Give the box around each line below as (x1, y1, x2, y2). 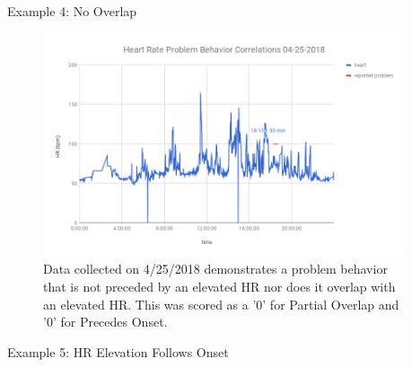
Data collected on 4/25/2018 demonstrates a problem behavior (43, 259, 388, 278)
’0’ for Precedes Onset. (43, 312, 168, 331)
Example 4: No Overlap (7, 2, 137, 20)
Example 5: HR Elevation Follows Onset (7, 342, 229, 361)
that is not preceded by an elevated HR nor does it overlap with (43, 277, 396, 296)
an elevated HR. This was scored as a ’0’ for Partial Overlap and (43, 294, 399, 313)
